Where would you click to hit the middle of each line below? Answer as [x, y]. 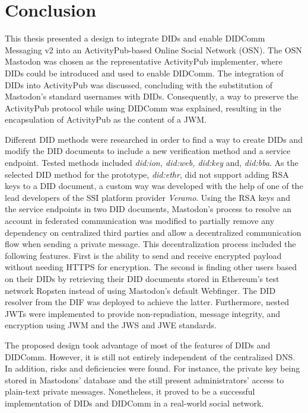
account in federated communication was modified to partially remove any [140, 221]
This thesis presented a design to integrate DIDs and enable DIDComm [135, 38]
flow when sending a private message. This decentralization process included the [150, 244]
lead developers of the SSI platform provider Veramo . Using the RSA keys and [147, 197]
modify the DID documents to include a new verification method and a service [148, 151]
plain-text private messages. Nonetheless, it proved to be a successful [130, 391]
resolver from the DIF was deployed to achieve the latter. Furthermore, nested [147, 302]
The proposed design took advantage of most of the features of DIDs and [138, 345]
